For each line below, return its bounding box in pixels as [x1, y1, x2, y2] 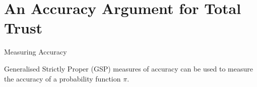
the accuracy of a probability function [4, 73, 121, 83]
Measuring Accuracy [4, 46, 67, 57]
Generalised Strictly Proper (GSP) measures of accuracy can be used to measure [4, 63, 253, 73]
